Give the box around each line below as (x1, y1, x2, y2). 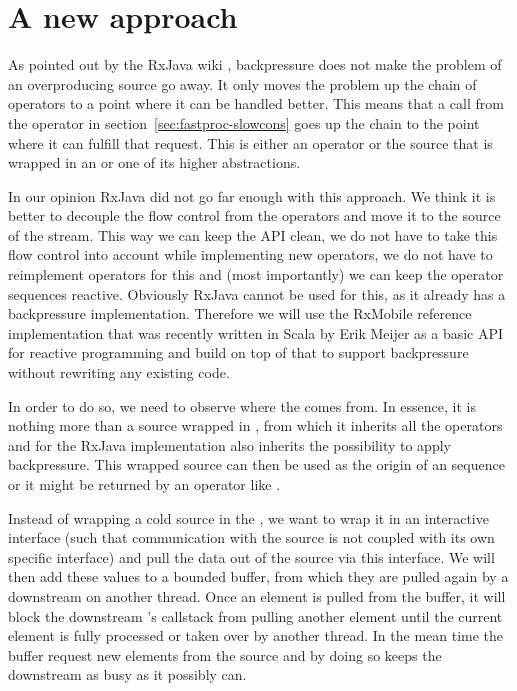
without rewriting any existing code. (8, 362, 230, 383)
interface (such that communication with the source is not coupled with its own (8, 527, 495, 548)
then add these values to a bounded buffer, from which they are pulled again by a (8, 566, 509, 587)
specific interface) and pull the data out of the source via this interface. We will (8, 546, 495, 567)
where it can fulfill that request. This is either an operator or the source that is (8, 132, 493, 153)
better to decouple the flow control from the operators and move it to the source (8, 205, 501, 226)
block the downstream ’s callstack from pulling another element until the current (8, 605, 503, 626)
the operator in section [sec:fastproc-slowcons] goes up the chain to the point (8, 112, 480, 133)
